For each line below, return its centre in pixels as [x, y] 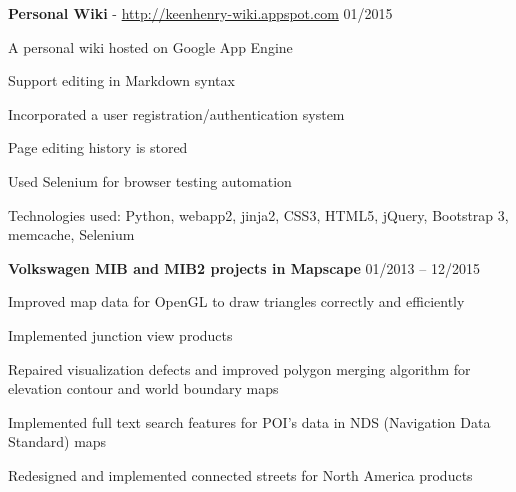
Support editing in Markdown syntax [121, 80]
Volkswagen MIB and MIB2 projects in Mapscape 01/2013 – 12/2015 [244, 267]
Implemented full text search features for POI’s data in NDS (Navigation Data [249, 421]
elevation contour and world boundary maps [143, 388]
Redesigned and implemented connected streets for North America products [240, 474]
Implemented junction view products [120, 334]
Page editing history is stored [98, 147]
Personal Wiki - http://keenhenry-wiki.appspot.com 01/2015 [200, 13]
